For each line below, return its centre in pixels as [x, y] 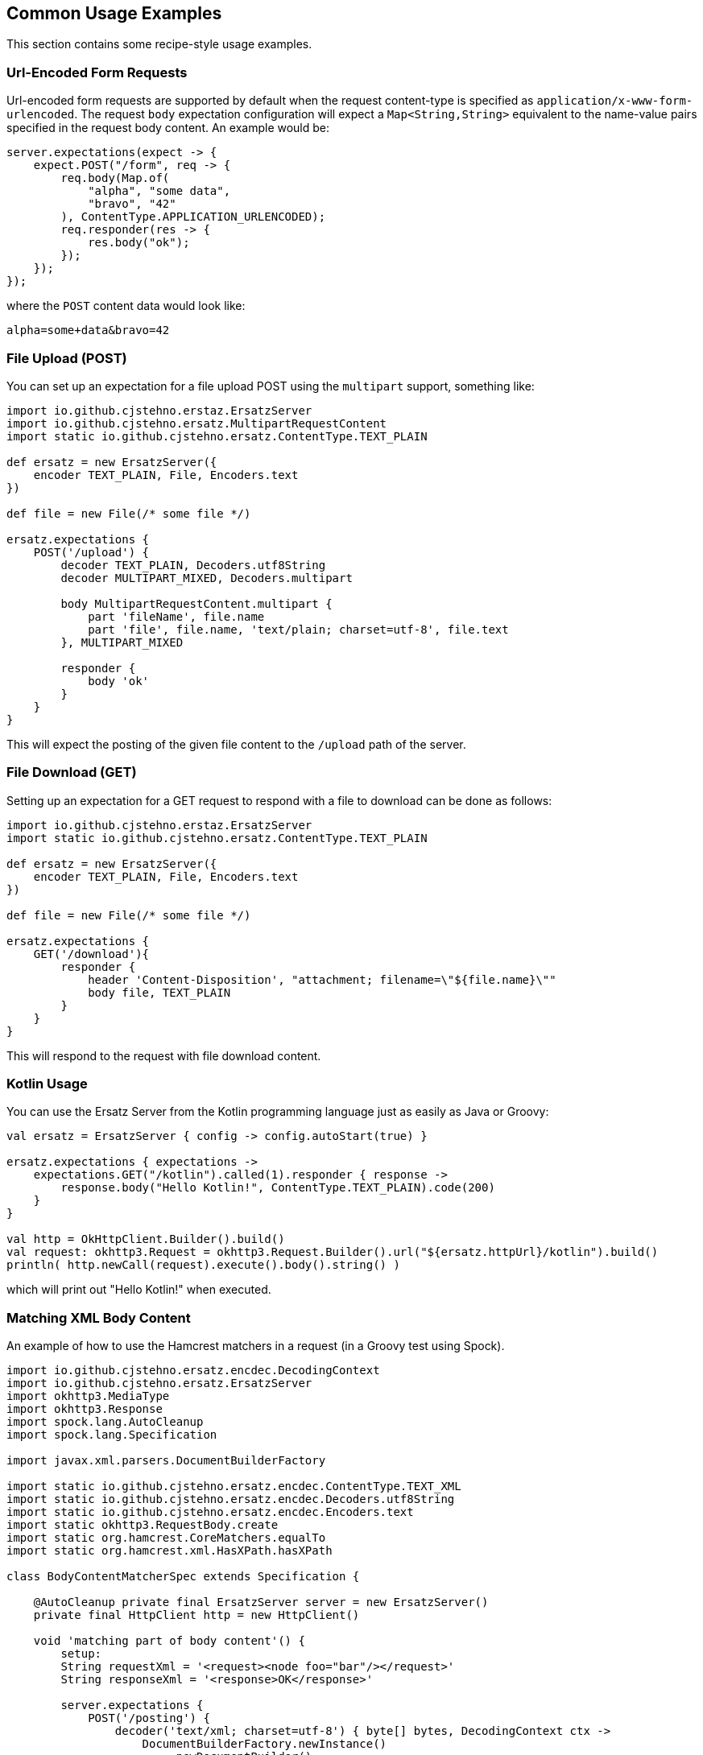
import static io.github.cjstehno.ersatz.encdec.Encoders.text [210, 1512]
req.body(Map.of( [115, 178]
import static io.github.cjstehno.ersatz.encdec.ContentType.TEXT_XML [234, 1487]
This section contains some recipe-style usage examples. [159, 44]
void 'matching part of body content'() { [169, 1641]
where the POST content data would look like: [126, 306]
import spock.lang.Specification [112, 1435]
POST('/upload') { [91, 552]
